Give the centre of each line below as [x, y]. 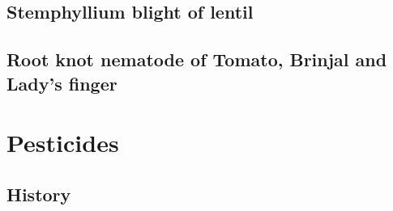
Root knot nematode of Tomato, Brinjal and [197, 59]
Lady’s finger [62, 83]
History [39, 194]
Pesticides [63, 143]
